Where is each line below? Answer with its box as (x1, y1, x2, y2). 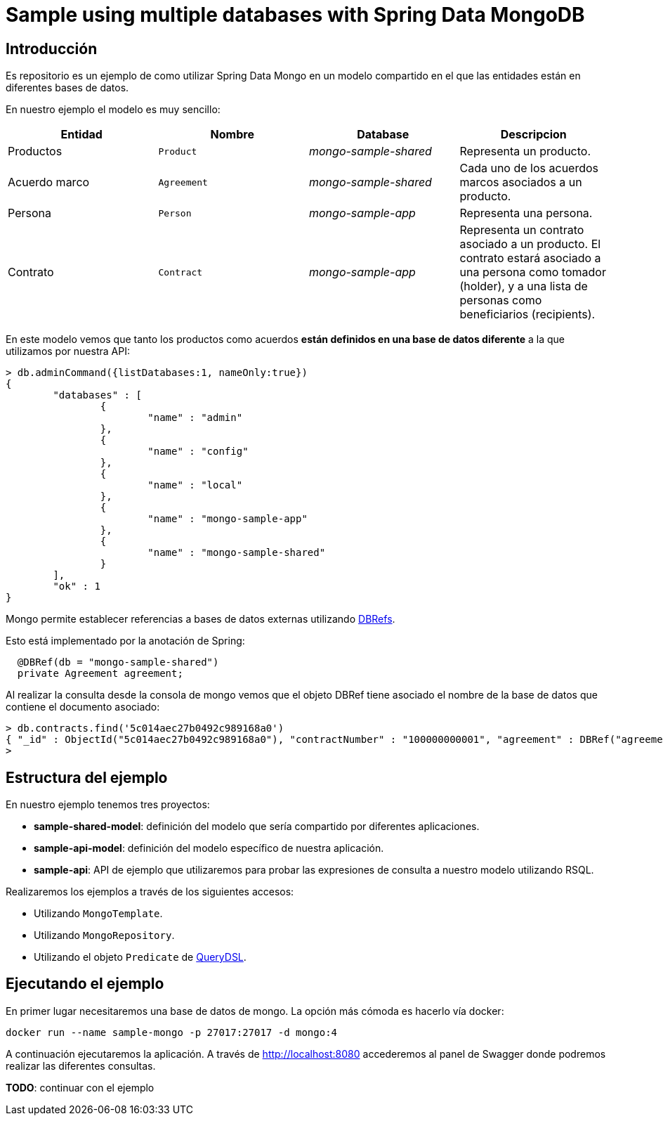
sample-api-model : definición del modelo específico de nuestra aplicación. (34, 842, 384, 855)
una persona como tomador (459, 265, 606, 280)
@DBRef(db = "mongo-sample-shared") (17, 656, 219, 668)
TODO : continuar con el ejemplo (6, 1081, 155, 1094)
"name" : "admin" (147, 412, 243, 424)
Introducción (6, 39, 98, 58)
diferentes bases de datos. (6, 82, 129, 94)
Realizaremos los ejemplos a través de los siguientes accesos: (6, 886, 294, 898)
